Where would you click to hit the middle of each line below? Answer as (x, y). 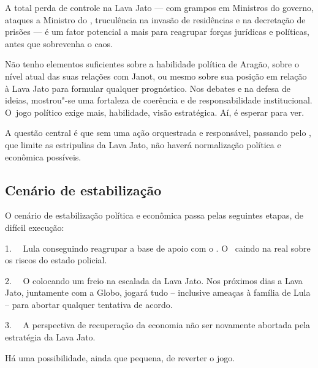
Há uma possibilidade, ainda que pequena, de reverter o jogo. (120, 357)
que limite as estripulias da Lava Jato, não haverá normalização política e (143, 144)
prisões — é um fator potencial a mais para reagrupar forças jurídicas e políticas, (157, 32)
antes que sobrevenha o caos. (59, 43)
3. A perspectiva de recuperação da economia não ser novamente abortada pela (158, 325)
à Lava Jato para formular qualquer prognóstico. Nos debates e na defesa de (148, 88)
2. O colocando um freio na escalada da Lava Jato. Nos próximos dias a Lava (154, 280)
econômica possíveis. (43, 156)
